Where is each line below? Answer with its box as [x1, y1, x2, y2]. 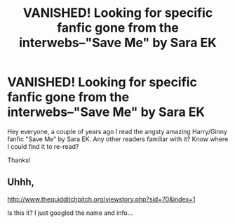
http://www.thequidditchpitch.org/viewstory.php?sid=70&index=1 [7, 195, 196, 203]
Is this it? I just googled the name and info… [7, 209, 133, 217]
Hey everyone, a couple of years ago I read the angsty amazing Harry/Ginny [7, 127, 228, 136]
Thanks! [7, 156, 31, 164]
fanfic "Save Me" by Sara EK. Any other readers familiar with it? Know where [7, 135, 229, 143]
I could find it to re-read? [7, 142, 79, 150]
